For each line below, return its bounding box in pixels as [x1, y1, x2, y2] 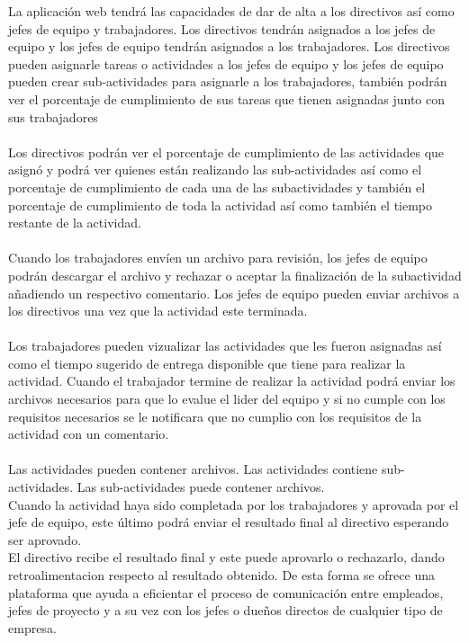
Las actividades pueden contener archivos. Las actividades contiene [8, 460, 378, 478]
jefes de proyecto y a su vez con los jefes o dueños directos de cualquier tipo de [8, 601, 443, 620]
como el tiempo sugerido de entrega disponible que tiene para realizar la [8, 353, 406, 372]
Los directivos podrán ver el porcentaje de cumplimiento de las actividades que [8, 142, 445, 161]
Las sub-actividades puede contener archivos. [77, 478, 325, 496]
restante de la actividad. [8, 213, 141, 232]
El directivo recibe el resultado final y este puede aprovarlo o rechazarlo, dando [8, 548, 445, 567]
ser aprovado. [8, 530, 82, 549]
